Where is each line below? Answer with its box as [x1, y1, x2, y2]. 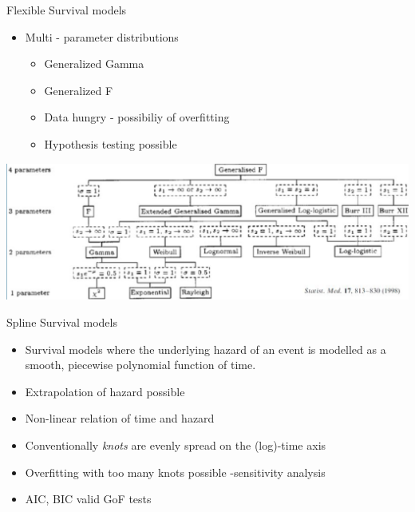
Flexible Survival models [6, 2, 127, 18]
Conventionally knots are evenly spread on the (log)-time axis [25, 436, 326, 453]
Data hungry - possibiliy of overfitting [44, 109, 230, 125]
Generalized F [44, 81, 113, 98]
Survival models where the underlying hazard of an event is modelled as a [25, 340, 386, 357]
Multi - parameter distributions [25, 28, 179, 45]
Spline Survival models [6, 313, 117, 330]
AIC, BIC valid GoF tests [25, 490, 152, 507]
